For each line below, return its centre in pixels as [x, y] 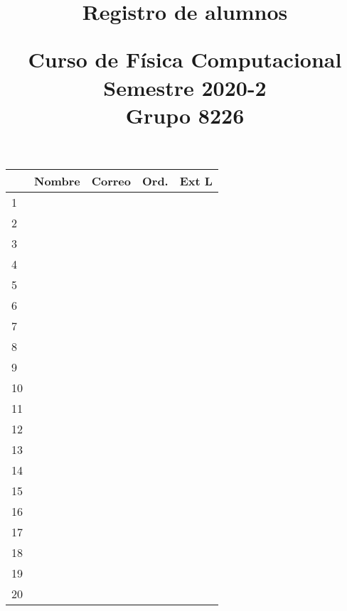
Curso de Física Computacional [185, 59]
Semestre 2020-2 [185, 87]
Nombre [57, 180]
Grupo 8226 [185, 115]
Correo [111, 180]
